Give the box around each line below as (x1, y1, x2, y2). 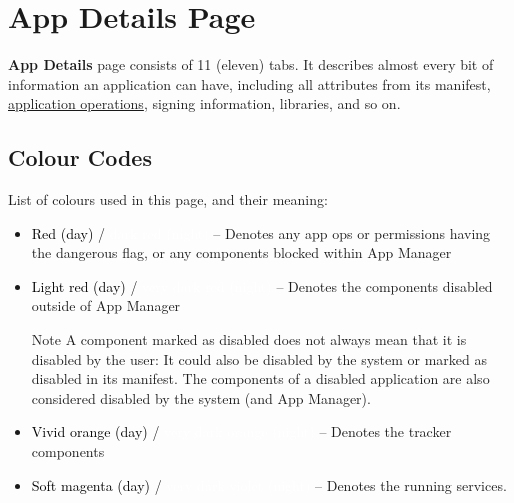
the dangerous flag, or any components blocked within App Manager (31, 242, 452, 263)
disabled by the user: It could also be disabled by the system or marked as (31, 348, 488, 369)
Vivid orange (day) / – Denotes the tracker (31, 421, 452, 442)
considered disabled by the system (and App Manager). (31, 387, 371, 408)
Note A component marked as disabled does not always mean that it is (31, 329, 467, 350)
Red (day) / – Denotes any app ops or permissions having (31, 222, 491, 243)
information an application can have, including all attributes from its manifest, (8, 73, 491, 94)
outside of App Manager (31, 295, 181, 316)
